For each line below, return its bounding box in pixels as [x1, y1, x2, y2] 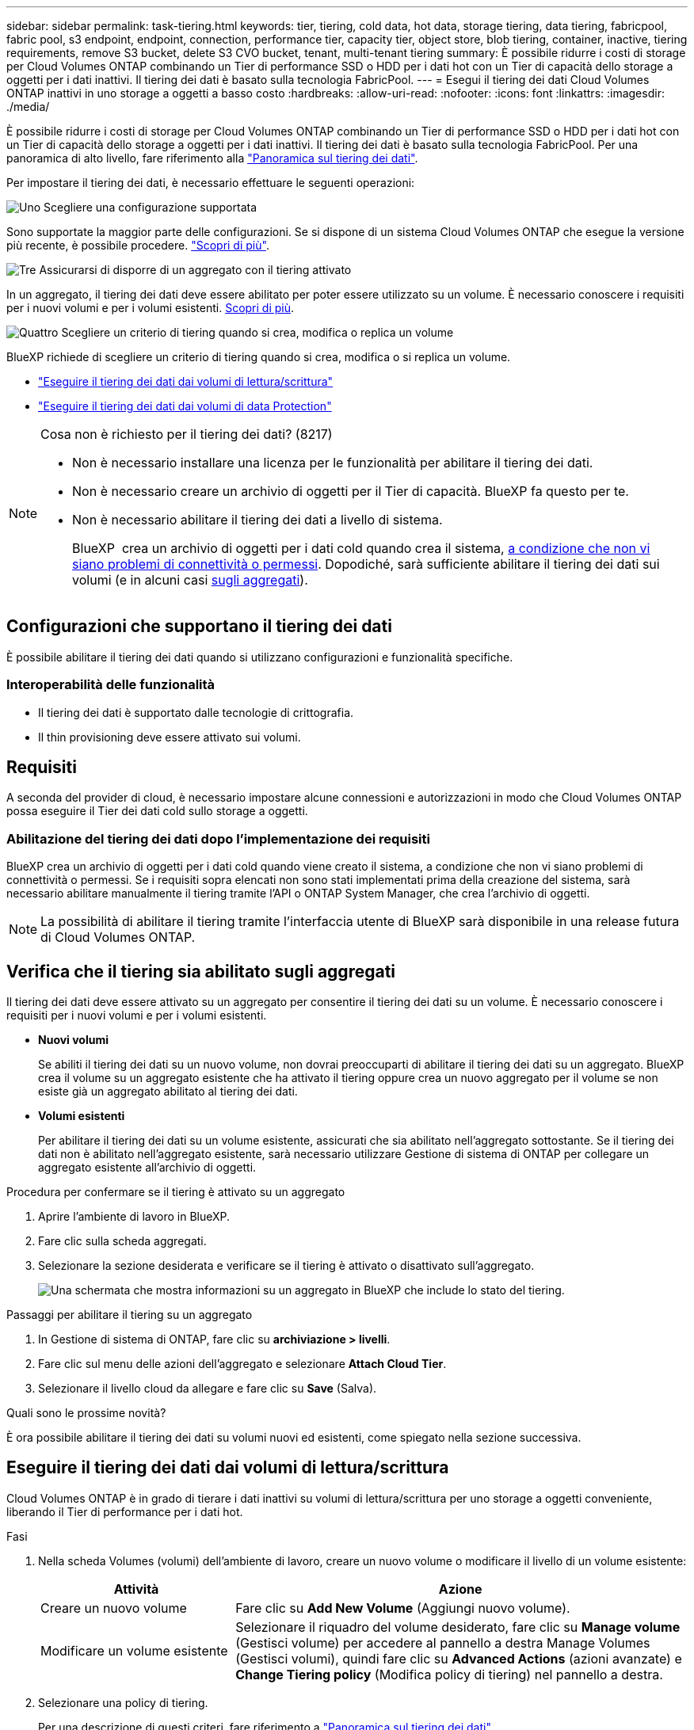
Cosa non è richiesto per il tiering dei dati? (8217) [40, 426, 333, 442]
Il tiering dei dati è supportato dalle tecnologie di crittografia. [38, 705, 354, 719]
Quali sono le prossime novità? [6, 1406, 166, 1420]
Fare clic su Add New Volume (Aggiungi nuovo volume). [235, 1599, 570, 1616]
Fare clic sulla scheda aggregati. [38, 1234, 207, 1248]
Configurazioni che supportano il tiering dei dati [6, 616, 392, 637]
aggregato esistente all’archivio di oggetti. [38, 1160, 257, 1175]
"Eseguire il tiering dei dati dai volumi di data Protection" [38, 399, 332, 413]
